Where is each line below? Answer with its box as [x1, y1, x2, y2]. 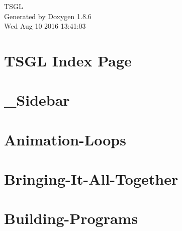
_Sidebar [4, 90, 70, 110]
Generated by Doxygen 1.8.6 [4, 11, 92, 21]
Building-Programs [4, 208, 138, 228]
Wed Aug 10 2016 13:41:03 [4, 21, 86, 31]
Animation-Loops [4, 129, 126, 149]
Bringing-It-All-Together [4, 169, 178, 189]
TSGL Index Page [4, 50, 132, 70]
